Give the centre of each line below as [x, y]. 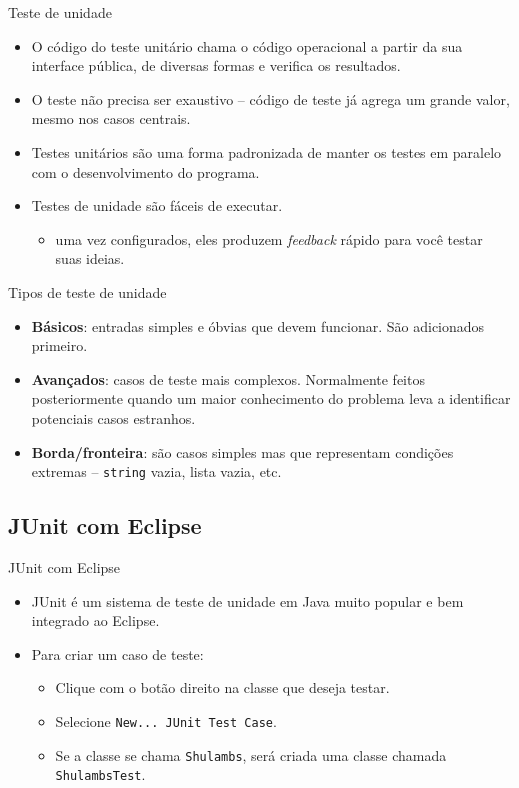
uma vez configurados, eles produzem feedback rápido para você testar [269, 238]
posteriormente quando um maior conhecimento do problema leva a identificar [271, 398]
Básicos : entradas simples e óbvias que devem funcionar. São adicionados [258, 325]
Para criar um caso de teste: [117, 653]
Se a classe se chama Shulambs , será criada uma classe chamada [251, 754]
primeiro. [59, 345]
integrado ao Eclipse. [95, 620]
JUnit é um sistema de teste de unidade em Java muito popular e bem [247, 600]
